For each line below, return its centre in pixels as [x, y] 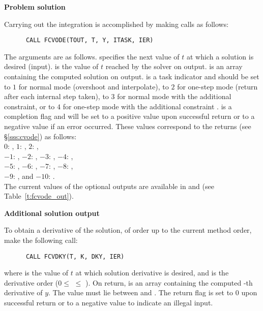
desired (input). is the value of [51, 66]
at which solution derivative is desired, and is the [152, 273]
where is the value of [36, 273]
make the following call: [41, 240]
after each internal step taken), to [56, 96]
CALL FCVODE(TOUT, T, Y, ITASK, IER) [90, 40]
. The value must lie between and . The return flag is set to [141, 292]
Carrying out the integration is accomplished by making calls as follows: [116, 24]
